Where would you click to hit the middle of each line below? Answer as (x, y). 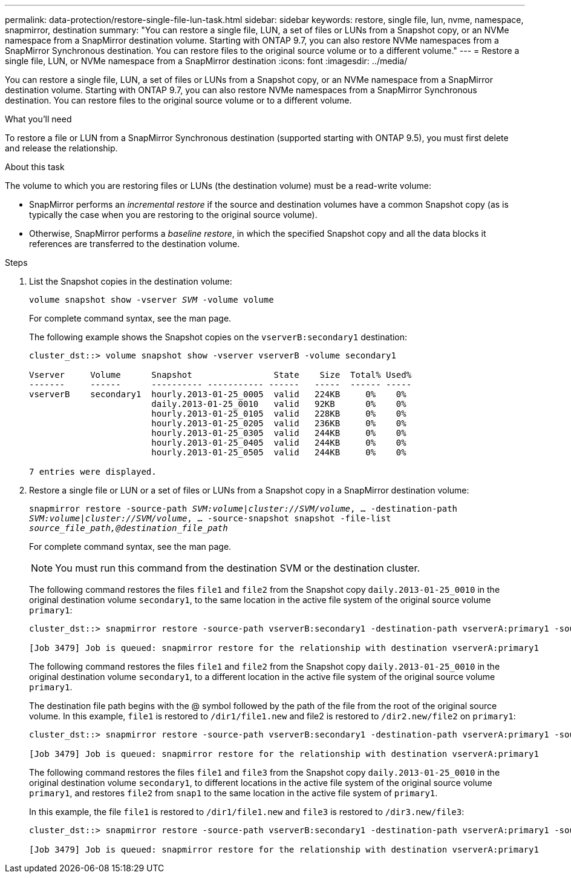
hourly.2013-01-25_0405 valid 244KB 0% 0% (279, 443)
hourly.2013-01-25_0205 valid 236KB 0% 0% (279, 423)
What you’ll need (38, 119)
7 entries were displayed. (93, 472)
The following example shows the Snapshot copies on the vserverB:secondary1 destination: (218, 337)
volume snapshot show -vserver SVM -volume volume (152, 300)
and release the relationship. (61, 148)
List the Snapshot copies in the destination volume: (131, 281)
